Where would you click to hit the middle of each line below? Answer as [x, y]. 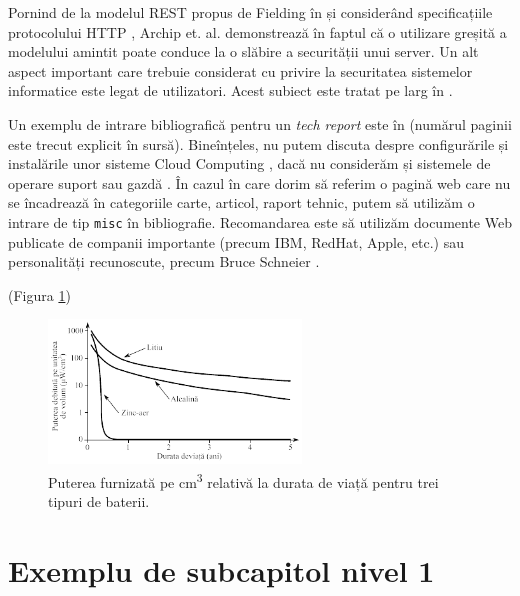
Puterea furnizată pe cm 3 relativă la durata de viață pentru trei [243, 480]
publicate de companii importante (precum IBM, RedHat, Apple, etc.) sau [236, 241]
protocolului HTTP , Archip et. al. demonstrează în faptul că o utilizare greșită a [257, 31]
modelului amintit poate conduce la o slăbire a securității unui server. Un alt [243, 51]
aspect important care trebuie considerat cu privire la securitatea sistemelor [240, 70]
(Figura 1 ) [39, 294]
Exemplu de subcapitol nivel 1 [221, 569]
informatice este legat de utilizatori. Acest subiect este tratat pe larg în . [230, 90]
